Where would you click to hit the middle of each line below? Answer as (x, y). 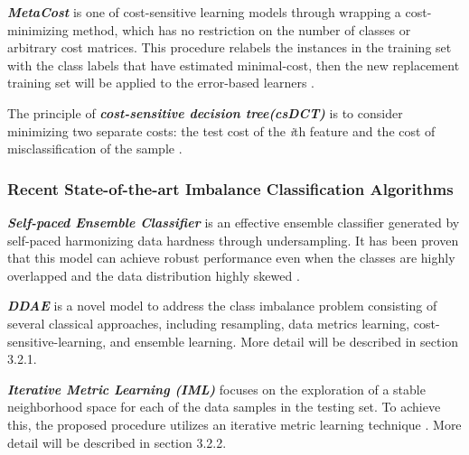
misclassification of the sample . (95, 149)
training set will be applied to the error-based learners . (161, 83)
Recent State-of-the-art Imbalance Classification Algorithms (230, 188)
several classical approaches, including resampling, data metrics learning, (209, 323)
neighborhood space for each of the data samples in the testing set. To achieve (224, 407)
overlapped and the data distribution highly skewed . (154, 275)
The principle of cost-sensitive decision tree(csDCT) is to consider (205, 112)
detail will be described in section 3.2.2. (117, 442)
